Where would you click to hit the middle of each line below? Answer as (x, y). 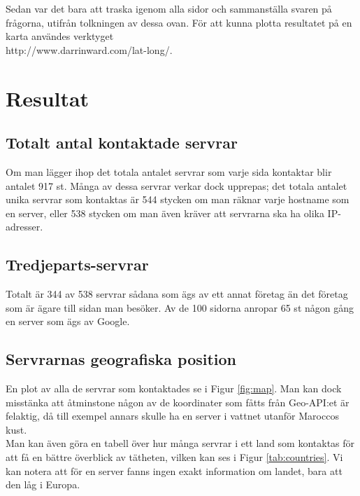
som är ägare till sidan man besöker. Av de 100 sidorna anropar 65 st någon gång (180, 307)
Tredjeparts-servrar (77, 264)
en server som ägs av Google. (68, 321)
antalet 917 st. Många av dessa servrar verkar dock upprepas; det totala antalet (177, 185)
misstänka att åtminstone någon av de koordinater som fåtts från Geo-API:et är (178, 402)
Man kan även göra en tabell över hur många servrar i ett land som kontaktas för (180, 443)
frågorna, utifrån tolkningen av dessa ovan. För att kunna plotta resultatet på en (179, 22)
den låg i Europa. (43, 484)
